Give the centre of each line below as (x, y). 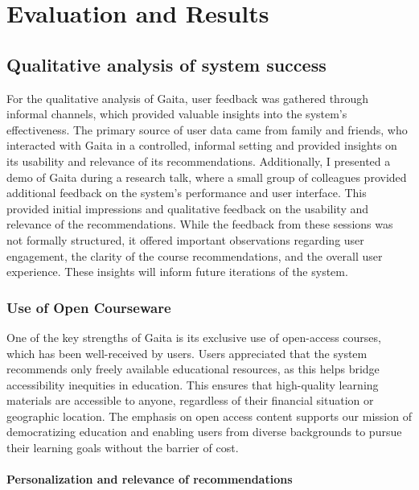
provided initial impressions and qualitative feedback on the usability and (188, 208)
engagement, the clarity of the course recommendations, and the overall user (195, 255)
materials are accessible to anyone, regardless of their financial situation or (190, 400)
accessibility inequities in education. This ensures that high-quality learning (193, 384)
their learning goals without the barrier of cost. (123, 448)
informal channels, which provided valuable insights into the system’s (177, 114)
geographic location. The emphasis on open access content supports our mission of (209, 416)
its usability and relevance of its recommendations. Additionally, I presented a (199, 161)
